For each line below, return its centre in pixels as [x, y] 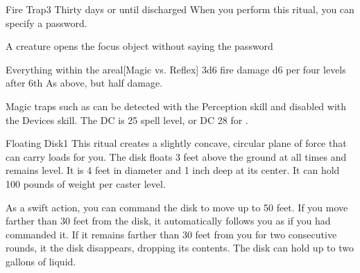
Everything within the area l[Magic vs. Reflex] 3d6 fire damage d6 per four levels [176, 69]
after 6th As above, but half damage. [84, 83]
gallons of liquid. [41, 261]
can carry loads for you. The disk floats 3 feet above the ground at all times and [176, 156]
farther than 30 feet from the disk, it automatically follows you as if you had [168, 221]
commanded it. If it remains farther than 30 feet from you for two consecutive [171, 234]
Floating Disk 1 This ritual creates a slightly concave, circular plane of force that [176, 143]
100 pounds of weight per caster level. [86, 183]
